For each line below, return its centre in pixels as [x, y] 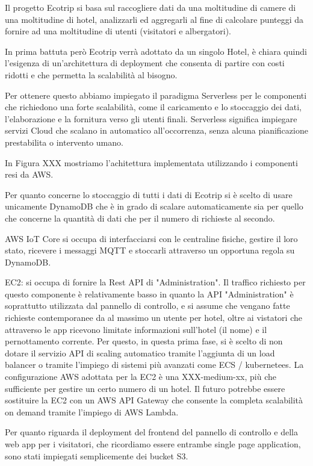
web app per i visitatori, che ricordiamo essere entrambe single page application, [153, 444]
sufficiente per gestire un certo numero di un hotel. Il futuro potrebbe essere [145, 388]
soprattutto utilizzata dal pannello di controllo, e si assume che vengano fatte [147, 306]
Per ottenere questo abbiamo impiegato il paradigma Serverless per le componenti [156, 95]
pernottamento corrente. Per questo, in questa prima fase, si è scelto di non [144, 341]
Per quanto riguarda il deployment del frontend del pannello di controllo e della [151, 432]
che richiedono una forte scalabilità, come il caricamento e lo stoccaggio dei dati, [153, 107]
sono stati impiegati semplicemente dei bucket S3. [97, 455]
